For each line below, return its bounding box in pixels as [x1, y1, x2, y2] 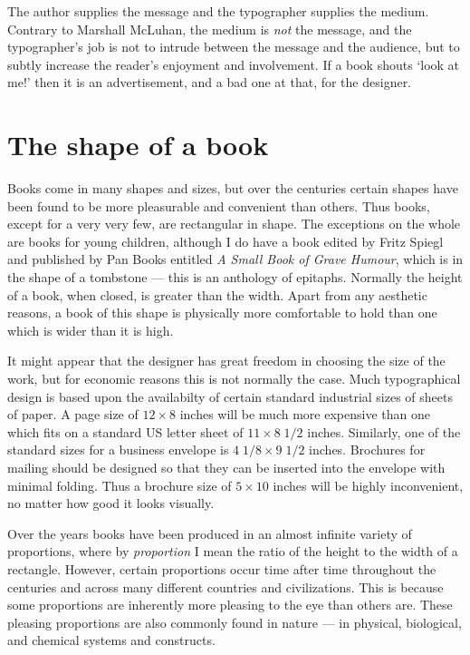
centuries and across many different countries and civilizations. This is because [7, 577, 444, 596]
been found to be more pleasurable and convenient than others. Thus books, [7, 196, 430, 215]
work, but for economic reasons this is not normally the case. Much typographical [7, 369, 461, 388]
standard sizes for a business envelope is [7, 440, 229, 459]
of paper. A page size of [7, 405, 139, 424]
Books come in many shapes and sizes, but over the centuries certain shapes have [7, 179, 458, 198]
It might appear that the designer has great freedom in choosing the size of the [7, 351, 446, 370]
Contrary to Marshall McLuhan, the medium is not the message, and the [7, 19, 412, 38]
